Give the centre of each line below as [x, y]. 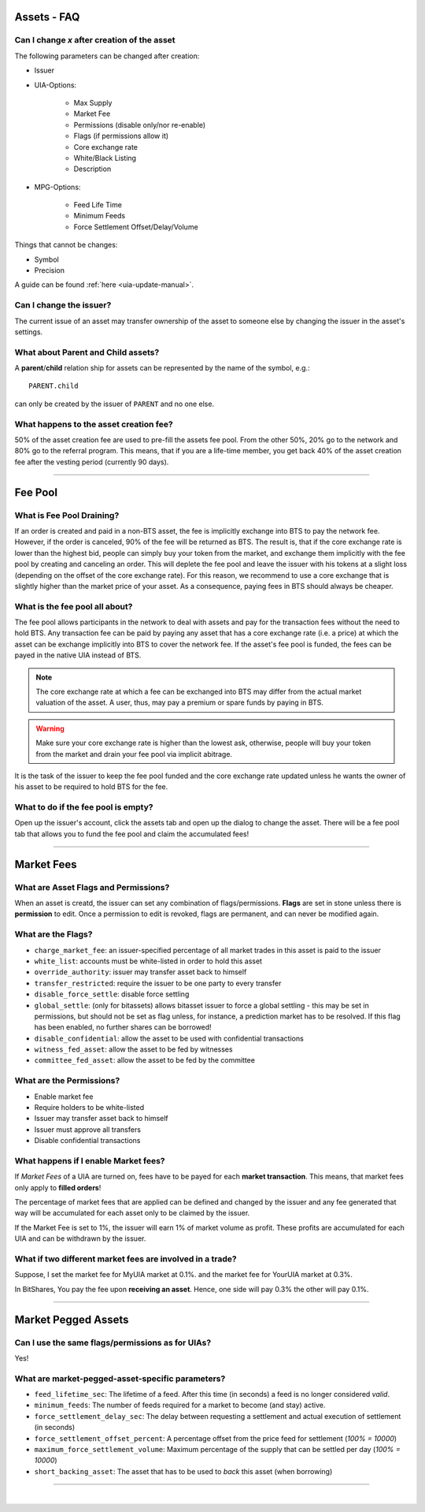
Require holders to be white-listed [89, 1107]
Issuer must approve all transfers [88, 1129]
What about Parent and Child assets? [87, 352]
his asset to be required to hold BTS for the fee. [91, 787]
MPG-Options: [57, 187]
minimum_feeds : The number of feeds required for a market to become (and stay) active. [180, 1405]
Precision [49, 270]
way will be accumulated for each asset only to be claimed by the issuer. [132, 1213]
